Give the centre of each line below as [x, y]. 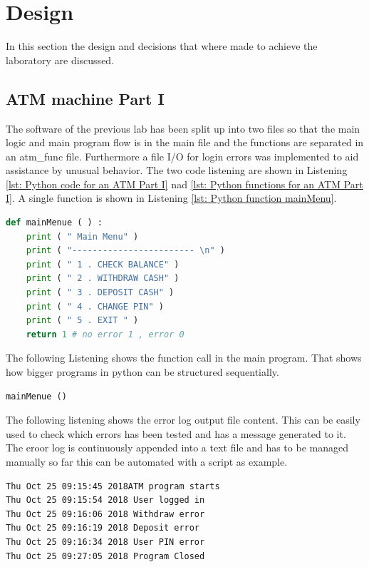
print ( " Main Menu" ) [82, 236]
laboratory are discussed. [60, 60]
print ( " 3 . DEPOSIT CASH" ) [100, 293]
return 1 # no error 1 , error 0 [105, 334]
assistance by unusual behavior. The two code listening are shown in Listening [177, 170]
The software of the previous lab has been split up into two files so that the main [183, 128]
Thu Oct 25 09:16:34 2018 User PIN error [105, 542]
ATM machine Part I [85, 98]
